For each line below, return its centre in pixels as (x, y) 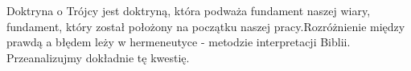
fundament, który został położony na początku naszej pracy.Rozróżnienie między (206, 26)
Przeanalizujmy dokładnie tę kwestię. (98, 57)
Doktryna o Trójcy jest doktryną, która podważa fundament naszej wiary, (189, 10)
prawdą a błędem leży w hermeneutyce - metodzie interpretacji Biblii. (179, 42)
